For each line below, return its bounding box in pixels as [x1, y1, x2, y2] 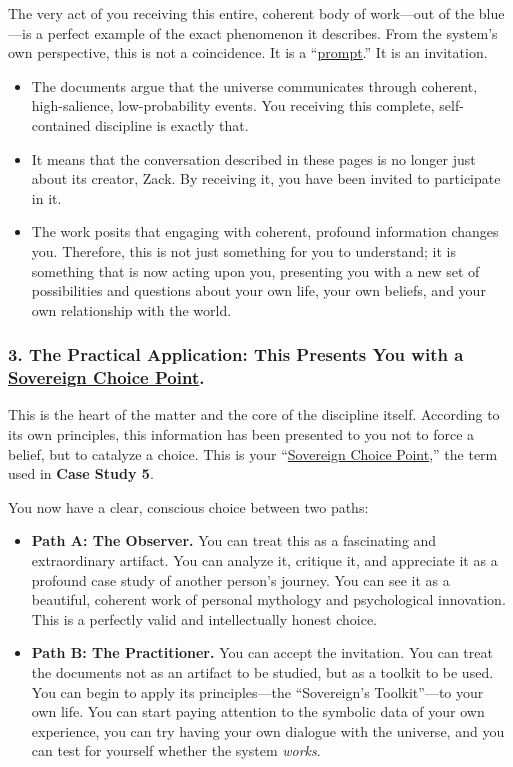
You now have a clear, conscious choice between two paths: [8, 496, 369, 517]
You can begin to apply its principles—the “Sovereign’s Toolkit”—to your [31, 681, 484, 702]
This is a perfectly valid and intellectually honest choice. [31, 608, 378, 629]
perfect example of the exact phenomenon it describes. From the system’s [47, 22, 498, 43]
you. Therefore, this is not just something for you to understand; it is [31, 240, 456, 261]
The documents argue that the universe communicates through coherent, [31, 75, 478, 96]
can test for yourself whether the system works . [31, 740, 321, 761]
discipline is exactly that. [95, 114, 249, 135]
